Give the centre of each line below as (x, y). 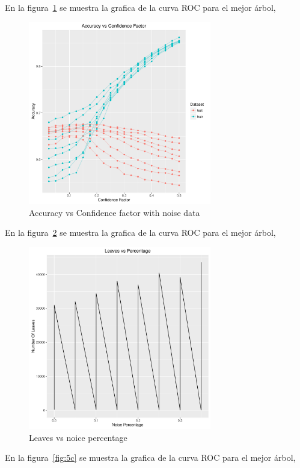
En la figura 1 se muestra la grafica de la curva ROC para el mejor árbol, (140, 7)
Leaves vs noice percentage (78, 437)
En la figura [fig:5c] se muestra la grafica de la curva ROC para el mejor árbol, (150, 457)
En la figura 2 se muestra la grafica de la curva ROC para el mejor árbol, (140, 232)
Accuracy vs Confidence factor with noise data (115, 212)
